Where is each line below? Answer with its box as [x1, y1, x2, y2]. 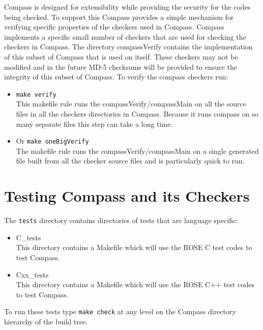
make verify [16, 91, 56, 98]
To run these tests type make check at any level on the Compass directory [4, 306, 236, 317]
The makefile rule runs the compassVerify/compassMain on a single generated [16, 145, 259, 156]
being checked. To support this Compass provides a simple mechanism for [4, 11, 234, 22]
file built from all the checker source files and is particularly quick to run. [16, 155, 245, 166]
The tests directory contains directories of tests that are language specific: [4, 215, 239, 226]
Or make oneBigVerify [16, 135, 89, 146]
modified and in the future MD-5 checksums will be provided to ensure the [4, 61, 237, 72]
